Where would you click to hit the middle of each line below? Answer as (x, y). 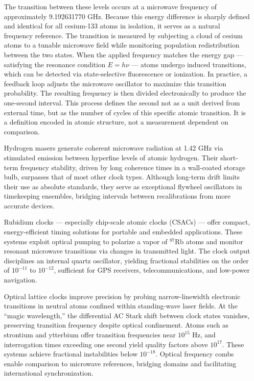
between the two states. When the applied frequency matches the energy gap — (124, 54)
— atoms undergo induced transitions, (189, 64)
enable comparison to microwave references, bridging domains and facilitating (120, 363)
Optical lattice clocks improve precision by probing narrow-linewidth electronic (122, 296)
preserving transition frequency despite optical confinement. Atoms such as (116, 325)
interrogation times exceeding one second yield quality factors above (106, 344)
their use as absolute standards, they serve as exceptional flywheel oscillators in (123, 186)
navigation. (21, 280)
